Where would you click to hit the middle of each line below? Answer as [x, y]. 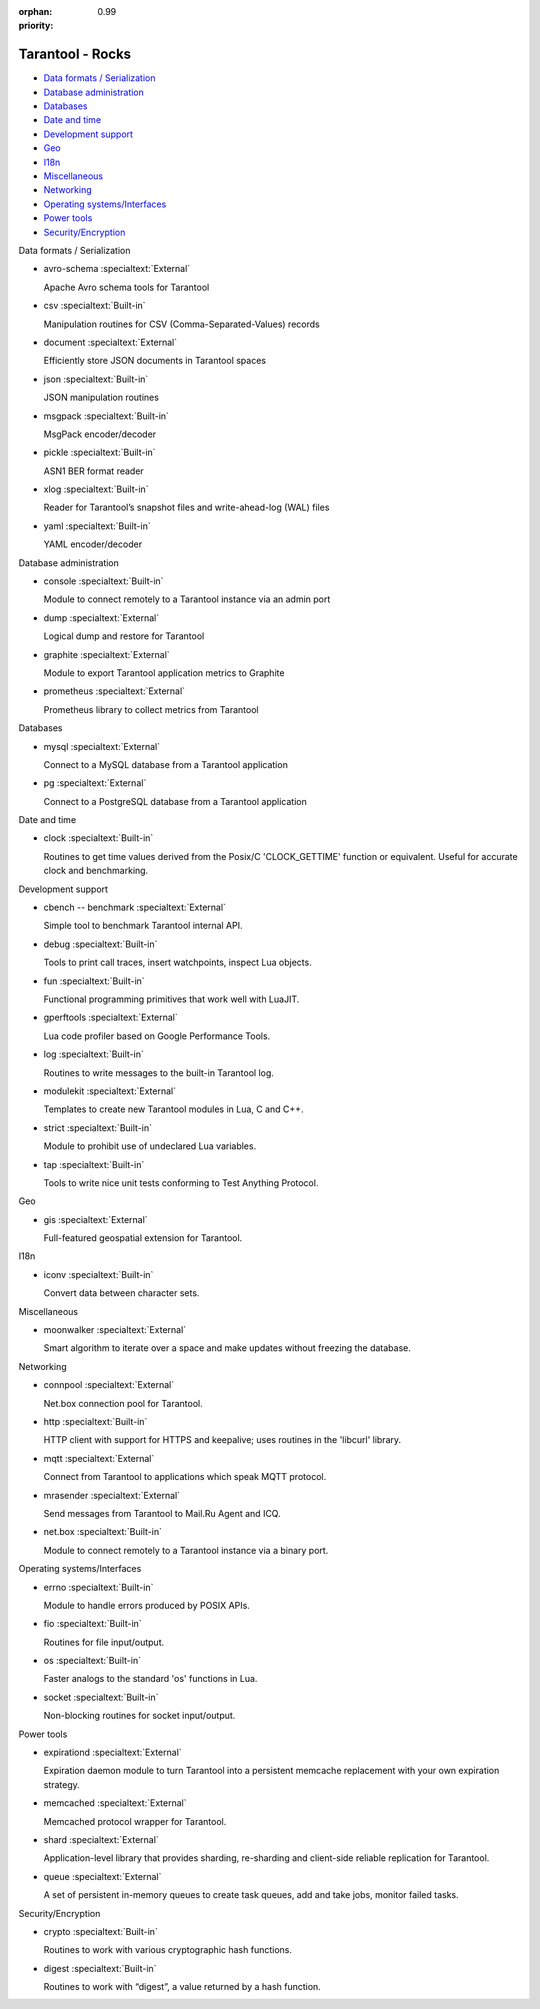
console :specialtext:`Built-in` [103, 581]
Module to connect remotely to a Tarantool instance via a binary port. [186, 1550]
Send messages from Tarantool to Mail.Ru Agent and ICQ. [162, 1513]
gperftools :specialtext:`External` [111, 1017]
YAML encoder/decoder [93, 544]
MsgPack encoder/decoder [100, 434]
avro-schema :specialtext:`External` [117, 269]
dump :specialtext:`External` [101, 617]
